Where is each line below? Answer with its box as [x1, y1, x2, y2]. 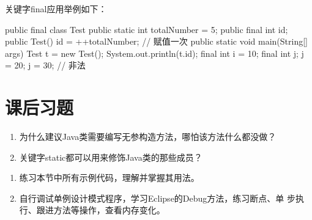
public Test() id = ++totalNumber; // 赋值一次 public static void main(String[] [5, 35, 308, 48]
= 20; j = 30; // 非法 [5, 59, 86, 71]
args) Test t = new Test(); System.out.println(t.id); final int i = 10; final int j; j [5, 46, 304, 59]
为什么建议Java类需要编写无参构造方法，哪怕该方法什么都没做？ [19, 130, 277, 143]
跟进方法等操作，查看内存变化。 [36, 204, 165, 216]
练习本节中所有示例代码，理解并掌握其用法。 [19, 171, 199, 184]
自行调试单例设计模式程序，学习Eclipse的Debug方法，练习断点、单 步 [19, 191, 295, 204]
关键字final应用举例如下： [5, 2, 107, 15]
